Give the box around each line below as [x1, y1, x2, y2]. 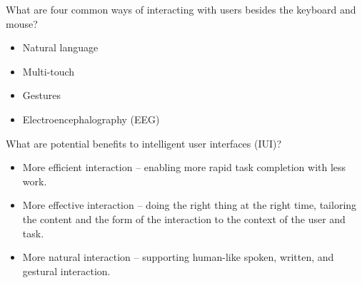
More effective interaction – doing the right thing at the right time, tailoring [22, 197, 357, 212]
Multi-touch [22, 63, 75, 78]
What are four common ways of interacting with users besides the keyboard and [6, 2, 356, 16]
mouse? [6, 16, 38, 31]
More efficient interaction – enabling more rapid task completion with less [22, 160, 346, 175]
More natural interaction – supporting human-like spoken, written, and [22, 249, 334, 264]
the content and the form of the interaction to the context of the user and [22, 211, 346, 226]
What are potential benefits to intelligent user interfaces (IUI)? [6, 135, 282, 150]
